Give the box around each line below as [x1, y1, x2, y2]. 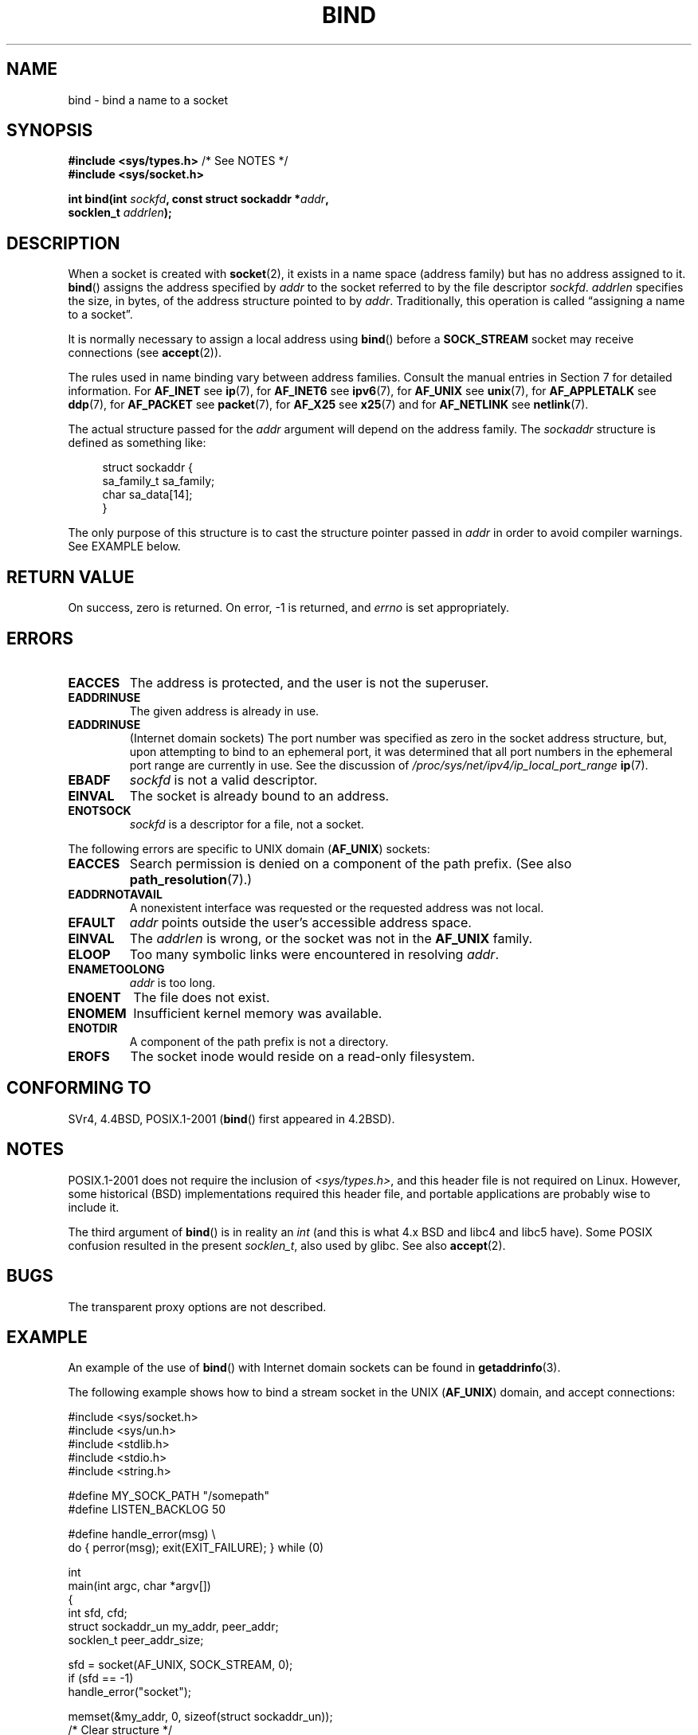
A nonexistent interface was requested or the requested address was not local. [129, 900, 544, 914]
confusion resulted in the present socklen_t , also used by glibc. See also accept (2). [68, 1238, 506, 1252]
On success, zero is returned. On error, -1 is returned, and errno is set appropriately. [68, 601, 509, 615]
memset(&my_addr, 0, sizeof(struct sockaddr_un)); [68, 1710, 333, 1724]
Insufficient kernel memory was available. [133, 1005, 382, 1021]
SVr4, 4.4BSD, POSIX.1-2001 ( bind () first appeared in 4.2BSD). [68, 1111, 395, 1126]
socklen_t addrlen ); [68, 206, 172, 220]
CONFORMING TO [6, 1078, 151, 1099]
